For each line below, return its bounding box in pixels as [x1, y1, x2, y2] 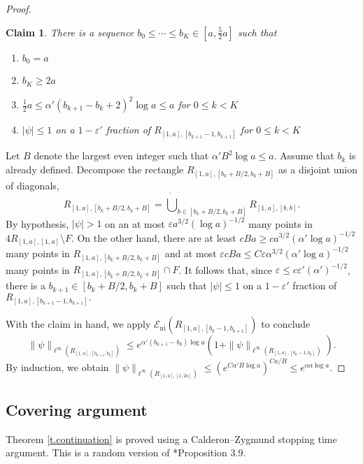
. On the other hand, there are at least [71, 230, 236, 245]
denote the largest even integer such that [34, 148, 209, 163]
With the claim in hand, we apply [6, 317, 151, 331]
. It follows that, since [178, 262, 273, 277]
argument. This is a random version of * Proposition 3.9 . [6, 445, 246, 460]
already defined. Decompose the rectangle [6, 161, 184, 176]
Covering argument [6, 399, 148, 421]
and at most [164, 245, 217, 260]
